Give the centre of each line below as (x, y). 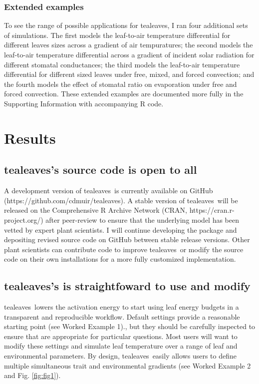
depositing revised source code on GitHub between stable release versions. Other (127, 239)
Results (30, 138)
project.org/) (24, 219)
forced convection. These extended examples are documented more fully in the (124, 94)
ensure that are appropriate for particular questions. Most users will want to (121, 336)
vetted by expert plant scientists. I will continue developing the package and (121, 229)
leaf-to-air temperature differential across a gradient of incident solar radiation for (129, 54)
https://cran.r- (212, 210)
